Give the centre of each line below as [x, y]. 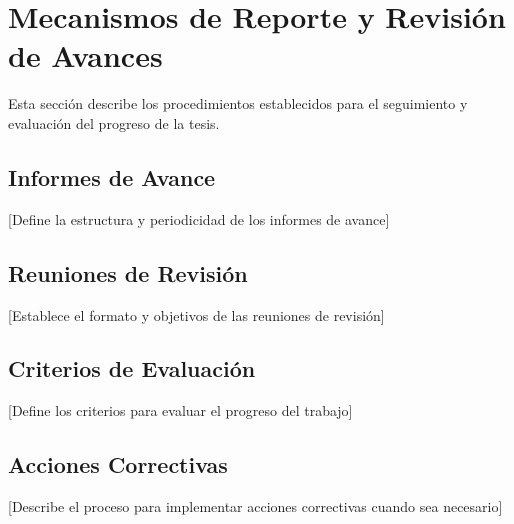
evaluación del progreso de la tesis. [114, 122]
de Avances [85, 55]
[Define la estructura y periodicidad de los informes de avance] [199, 218]
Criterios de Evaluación [132, 368]
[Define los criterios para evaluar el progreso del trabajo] [180, 410]
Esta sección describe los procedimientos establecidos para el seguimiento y [238, 103]
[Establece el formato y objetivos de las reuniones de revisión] [196, 314]
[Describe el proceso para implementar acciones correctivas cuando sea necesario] [255, 506]
